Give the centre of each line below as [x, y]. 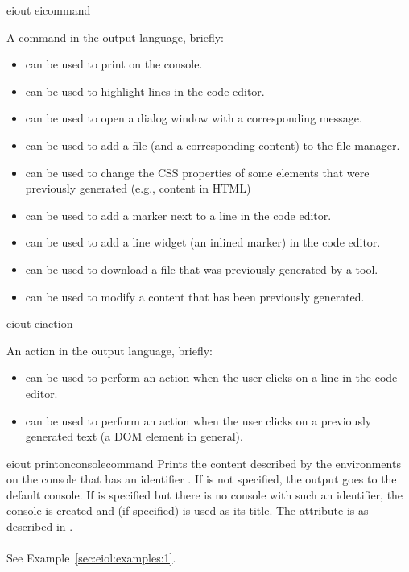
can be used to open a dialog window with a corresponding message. [194, 118]
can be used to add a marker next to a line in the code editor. [178, 215]
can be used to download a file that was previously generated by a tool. [202, 269]
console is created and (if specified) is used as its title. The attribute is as [188, 510]
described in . [40, 526]
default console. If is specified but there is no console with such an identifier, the [205, 494]
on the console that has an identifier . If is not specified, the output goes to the [202, 479]
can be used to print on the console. [114, 64]
